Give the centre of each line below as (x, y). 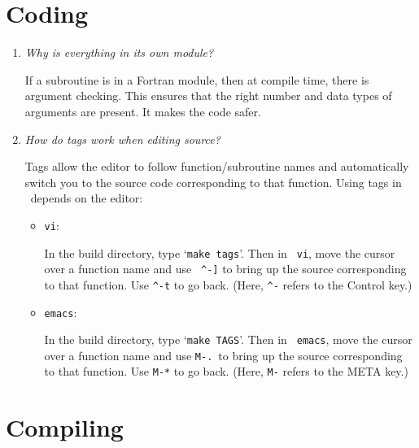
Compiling (65, 427)
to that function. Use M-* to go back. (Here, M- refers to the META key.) (226, 371)
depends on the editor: (87, 198)
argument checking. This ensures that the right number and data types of (208, 96)
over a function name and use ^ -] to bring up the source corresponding (225, 269)
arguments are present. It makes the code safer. (143, 111)
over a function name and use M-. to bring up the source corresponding (223, 355)
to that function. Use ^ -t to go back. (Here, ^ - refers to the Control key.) (228, 284)
